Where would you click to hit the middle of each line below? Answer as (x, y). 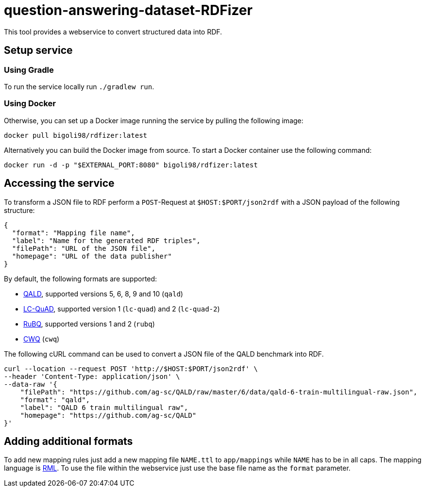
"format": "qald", (55, 400)
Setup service (38, 50)
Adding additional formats (68, 441)
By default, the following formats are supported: (81, 278)
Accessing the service (59, 183)
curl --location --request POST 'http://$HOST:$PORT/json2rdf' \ (131, 368)
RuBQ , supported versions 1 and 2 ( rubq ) (89, 324)
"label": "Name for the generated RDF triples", (106, 240)
